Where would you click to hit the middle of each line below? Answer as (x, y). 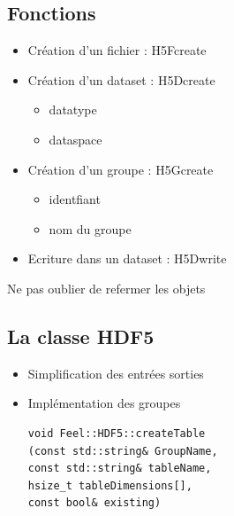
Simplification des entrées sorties (116, 373)
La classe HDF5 (81, 336)
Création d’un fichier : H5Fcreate (117, 50)
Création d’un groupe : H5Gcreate (121, 169)
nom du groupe (90, 228)
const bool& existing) (94, 503)
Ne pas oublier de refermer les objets (106, 288)
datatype (73, 109)
